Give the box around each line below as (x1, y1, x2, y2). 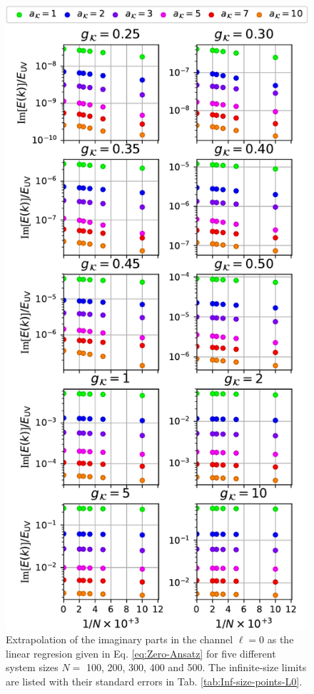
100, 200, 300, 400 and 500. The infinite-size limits (86, 660, 307, 675)
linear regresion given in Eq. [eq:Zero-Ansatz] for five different (6, 645, 276, 660)
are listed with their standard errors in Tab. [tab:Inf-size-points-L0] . (6, 673, 303, 688)
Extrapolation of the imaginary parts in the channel (6, 632, 233, 647)
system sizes (6, 660, 59, 675)
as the (267, 632, 294, 647)
